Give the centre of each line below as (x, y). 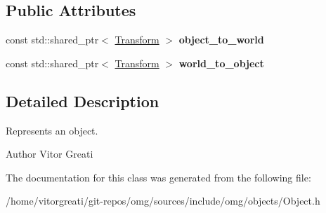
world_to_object (221, 63)
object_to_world (221, 40)
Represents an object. (52, 130)
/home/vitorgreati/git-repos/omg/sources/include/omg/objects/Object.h (163, 201)
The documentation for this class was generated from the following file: (158, 177)
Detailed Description (83, 101)
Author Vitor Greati (50, 154)
